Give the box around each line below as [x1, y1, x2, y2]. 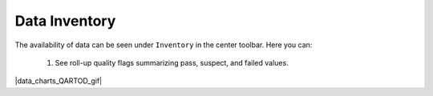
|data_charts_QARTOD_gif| [14, 76, 103, 86]
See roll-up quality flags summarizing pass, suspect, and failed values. [55, 58, 289, 67]
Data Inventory [14, 12, 116, 30]
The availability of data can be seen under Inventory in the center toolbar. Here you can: [14, 40, 313, 50]
